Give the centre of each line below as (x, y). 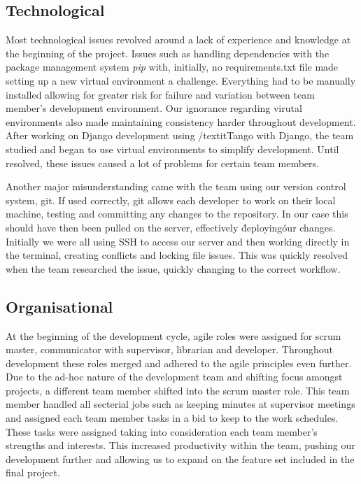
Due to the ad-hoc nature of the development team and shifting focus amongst (174, 377)
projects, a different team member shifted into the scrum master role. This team (178, 390)
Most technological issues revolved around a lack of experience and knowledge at (178, 40)
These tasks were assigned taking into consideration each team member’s (162, 431)
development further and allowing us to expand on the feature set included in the (180, 458)
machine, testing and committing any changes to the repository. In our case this (177, 214)
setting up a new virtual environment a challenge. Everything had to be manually (181, 80)
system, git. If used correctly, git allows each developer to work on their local (171, 200)
